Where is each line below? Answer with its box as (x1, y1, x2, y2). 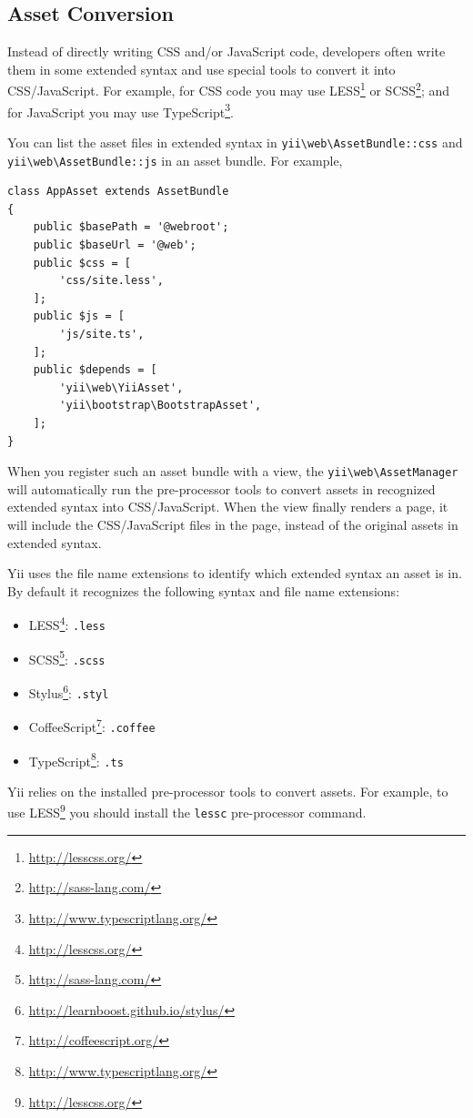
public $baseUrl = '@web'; (33, 238, 196, 251)
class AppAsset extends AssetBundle (7, 185, 229, 198)
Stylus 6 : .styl (28, 680, 109, 702)
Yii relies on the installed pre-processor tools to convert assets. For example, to (7, 781, 448, 800)
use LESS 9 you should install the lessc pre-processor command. (7, 800, 367, 822)
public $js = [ (33, 310, 125, 323)
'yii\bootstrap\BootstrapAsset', (59, 399, 262, 412)
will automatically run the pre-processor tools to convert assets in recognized (7, 479, 436, 498)
